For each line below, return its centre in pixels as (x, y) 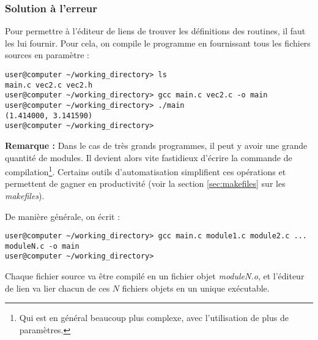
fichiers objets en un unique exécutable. (196, 288)
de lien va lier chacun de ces (57, 288)
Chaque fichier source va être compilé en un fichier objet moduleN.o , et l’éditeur (155, 276)
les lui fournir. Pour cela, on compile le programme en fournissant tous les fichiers (158, 43)
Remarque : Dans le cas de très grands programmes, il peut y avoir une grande (156, 145)
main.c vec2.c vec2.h (49, 85)
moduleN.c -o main (42, 246)
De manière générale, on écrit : (63, 216)
